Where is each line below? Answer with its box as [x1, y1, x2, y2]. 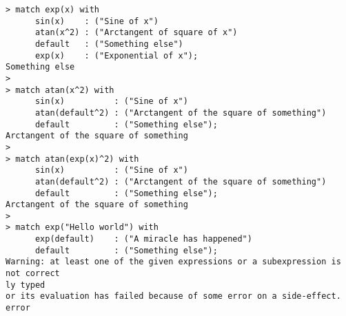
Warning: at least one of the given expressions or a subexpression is [6, 257, 341, 267]
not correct [6, 268, 60, 279]
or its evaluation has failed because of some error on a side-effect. [6, 291, 341, 302]
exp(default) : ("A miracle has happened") [34, 234, 252, 244]
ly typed [6, 280, 45, 290]
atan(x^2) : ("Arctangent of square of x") [34, 28, 238, 38]
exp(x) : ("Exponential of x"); [34, 50, 199, 61]
